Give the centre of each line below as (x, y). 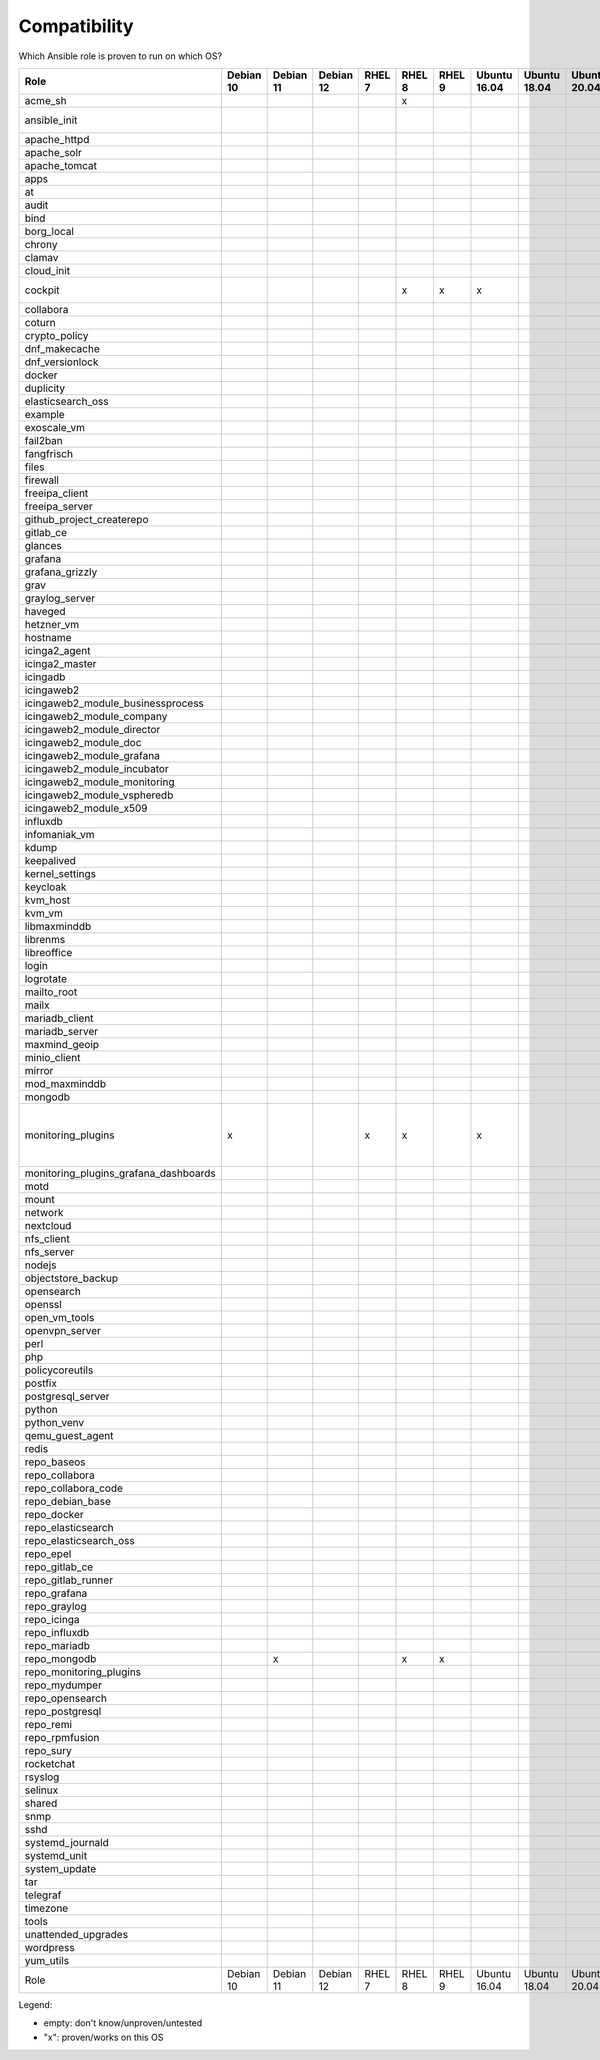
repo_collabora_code (74, 1488)
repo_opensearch (65, 1698)
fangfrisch (49, 453)
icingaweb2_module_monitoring (99, 782)
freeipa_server (59, 506)
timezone (46, 1908)
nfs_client (47, 1238)
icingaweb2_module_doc (83, 742)
